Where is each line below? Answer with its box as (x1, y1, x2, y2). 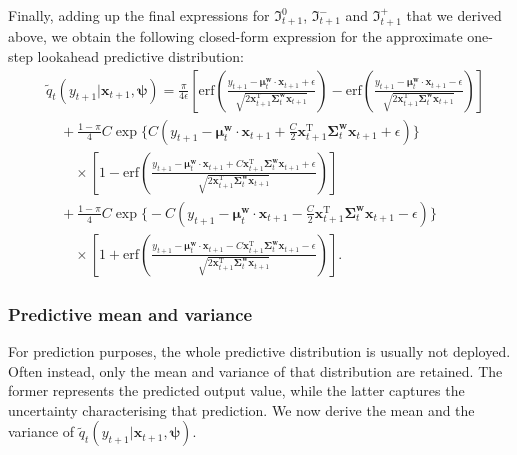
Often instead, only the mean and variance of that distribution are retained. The (8, 360, 503, 381)
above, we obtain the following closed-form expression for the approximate (8, 26, 463, 47)
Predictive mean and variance (8, 301, 253, 326)
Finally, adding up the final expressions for (8, 5, 270, 25)
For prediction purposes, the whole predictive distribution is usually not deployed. (8, 340, 511, 361)
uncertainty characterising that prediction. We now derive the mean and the (8, 399, 475, 420)
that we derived (406, 5, 502, 25)
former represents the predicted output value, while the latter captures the (8, 380, 465, 401)
